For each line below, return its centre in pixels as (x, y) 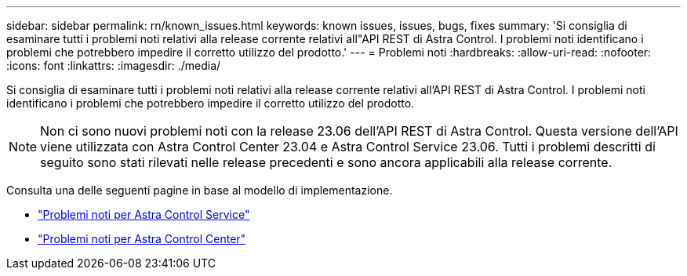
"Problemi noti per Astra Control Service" (144, 214)
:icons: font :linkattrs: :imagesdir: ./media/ (114, 65)
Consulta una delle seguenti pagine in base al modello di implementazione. (200, 190)
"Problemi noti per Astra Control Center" (142, 239)
